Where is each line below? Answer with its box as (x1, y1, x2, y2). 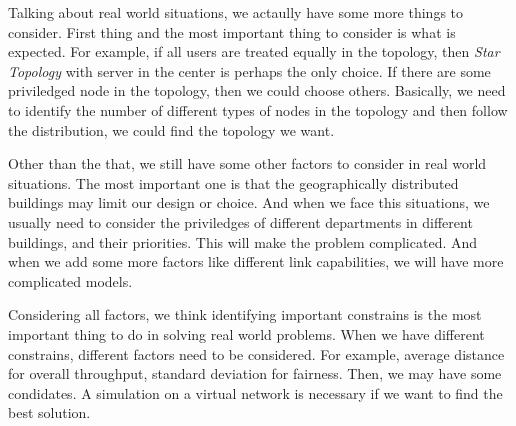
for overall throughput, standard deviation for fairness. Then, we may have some (8, 363, 502, 384)
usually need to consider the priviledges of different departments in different (8, 211, 473, 232)
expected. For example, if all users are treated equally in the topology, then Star (8, 41, 500, 62)
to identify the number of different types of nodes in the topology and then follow (8, 99, 508, 120)
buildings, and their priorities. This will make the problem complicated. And (8, 231, 478, 252)
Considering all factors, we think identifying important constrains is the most (8, 304, 482, 325)
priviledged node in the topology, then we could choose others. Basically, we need (8, 80, 506, 101)
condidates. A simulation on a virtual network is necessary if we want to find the (8, 382, 503, 403)
